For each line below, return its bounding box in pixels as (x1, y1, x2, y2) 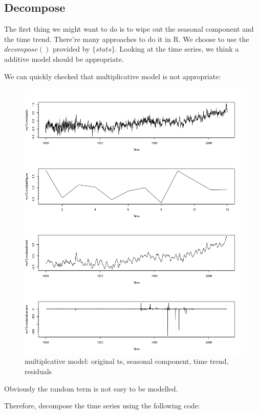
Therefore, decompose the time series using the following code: (4, 400, 200, 411)
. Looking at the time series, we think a (115, 43, 239, 54)
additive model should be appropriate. (4, 53, 124, 64)
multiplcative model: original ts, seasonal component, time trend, (25, 356, 229, 366)
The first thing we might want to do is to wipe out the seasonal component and (4, 24, 254, 34)
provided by (53, 43, 90, 54)
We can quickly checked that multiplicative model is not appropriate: (4, 71, 221, 81)
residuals (25, 365, 52, 376)
